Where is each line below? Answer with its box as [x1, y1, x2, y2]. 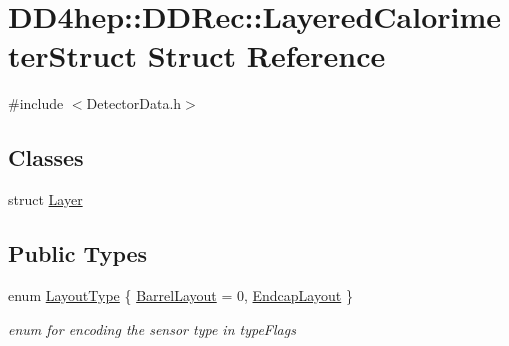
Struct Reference [147, 35, 386, 76]
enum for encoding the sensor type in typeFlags [8, 318, 296, 339]
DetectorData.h [86, 93, 182, 114]
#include [8, 93, 64, 114]
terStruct [8, 35, 137, 76]
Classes [8, 142, 84, 173]
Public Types [8, 238, 148, 269]
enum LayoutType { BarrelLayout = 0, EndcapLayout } [8, 284, 353, 305]
